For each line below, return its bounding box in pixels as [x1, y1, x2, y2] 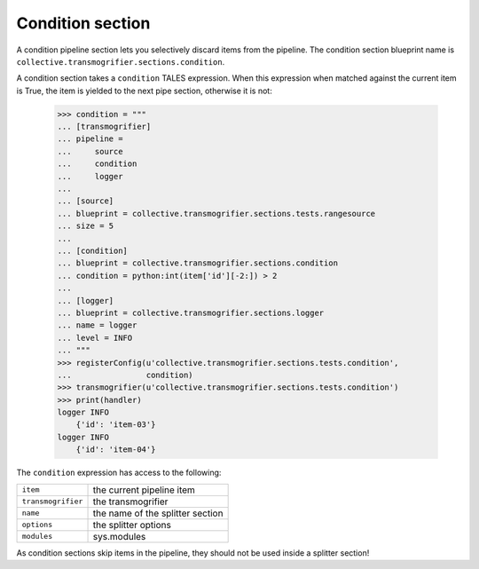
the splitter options [92, 518, 172, 531]
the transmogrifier [92, 495, 169, 508]
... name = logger [57, 320, 137, 330]
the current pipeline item [92, 484, 195, 496]
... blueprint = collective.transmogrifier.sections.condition [57, 258, 339, 268]
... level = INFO [57, 333, 133, 343]
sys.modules [92, 530, 146, 542]
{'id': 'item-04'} [75, 445, 156, 454]
